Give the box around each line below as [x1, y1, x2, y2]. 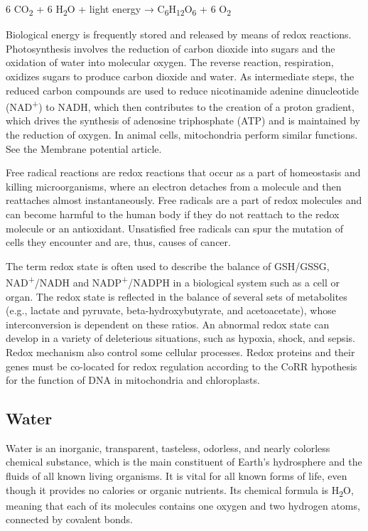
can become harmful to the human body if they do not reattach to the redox [6, 206, 340, 221]
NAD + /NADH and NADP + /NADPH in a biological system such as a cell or [6, 273, 340, 289]
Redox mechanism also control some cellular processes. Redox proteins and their [6, 344, 355, 359]
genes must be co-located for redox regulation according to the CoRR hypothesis [6, 358, 357, 373]
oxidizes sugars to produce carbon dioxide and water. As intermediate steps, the [6, 68, 355, 83]
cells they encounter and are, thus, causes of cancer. [6, 235, 231, 250]
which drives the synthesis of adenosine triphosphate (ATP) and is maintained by [6, 113, 360, 128]
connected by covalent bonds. [6, 512, 133, 527]
